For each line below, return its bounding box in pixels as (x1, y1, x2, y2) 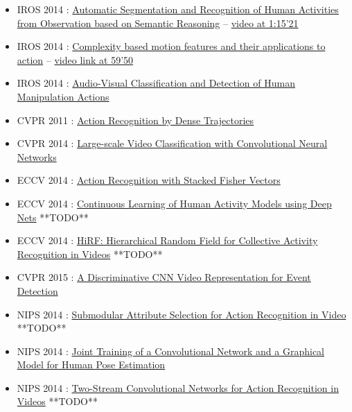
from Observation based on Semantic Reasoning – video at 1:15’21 (17, 15, 299, 30)
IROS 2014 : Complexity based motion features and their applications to (17, 39, 326, 53)
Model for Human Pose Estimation (17, 357, 166, 372)
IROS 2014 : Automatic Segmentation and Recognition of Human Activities (17, 2, 339, 16)
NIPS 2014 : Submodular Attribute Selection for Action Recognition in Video (17, 307, 346, 321)
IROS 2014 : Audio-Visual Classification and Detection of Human (17, 76, 295, 90)
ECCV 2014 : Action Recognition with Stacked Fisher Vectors (17, 173, 281, 187)
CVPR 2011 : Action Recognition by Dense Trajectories (17, 112, 254, 127)
